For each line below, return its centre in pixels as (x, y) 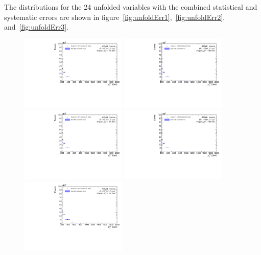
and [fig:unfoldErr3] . (36, 27)
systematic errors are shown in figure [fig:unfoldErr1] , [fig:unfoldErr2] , (115, 17)
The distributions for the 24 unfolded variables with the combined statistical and (131, 7)
